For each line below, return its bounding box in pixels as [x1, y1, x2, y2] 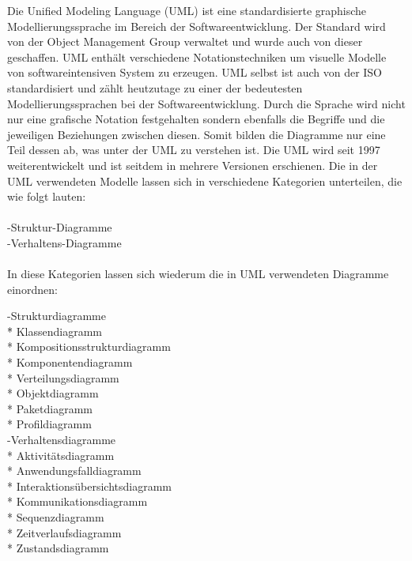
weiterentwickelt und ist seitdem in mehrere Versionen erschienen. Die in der [7, 156, 378, 173]
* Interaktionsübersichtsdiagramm [7, 477, 172, 494]
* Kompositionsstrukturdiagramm [7, 338, 171, 355]
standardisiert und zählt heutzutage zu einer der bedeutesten [7, 79, 303, 96]
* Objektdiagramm [7, 385, 99, 401]
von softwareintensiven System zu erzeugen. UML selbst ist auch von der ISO [7, 64, 383, 81]
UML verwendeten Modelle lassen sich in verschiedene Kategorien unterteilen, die [7, 172, 403, 189]
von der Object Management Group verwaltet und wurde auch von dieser [7, 33, 363, 50]
